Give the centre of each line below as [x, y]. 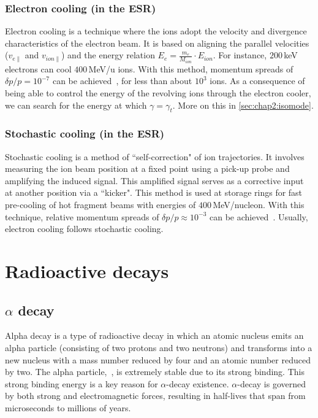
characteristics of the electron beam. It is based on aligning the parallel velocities [157, 43]
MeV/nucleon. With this [259, 205]
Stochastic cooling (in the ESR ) [85, 134]
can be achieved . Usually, [259, 216]
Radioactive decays [87, 271]
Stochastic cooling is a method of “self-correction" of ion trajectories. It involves [155, 156]
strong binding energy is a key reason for [81, 383]
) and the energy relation [108, 55]
